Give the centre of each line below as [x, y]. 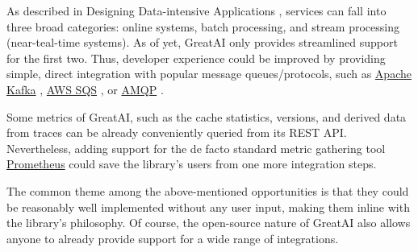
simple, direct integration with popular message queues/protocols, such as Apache [209, 74]
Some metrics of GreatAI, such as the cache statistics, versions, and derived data [207, 116]
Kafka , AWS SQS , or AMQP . [85, 89]
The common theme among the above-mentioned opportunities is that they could [208, 190]
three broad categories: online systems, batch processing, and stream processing [203, 26]
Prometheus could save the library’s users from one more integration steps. [192, 164]
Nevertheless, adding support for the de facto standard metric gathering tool [196, 148]
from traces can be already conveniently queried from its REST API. [177, 132]
